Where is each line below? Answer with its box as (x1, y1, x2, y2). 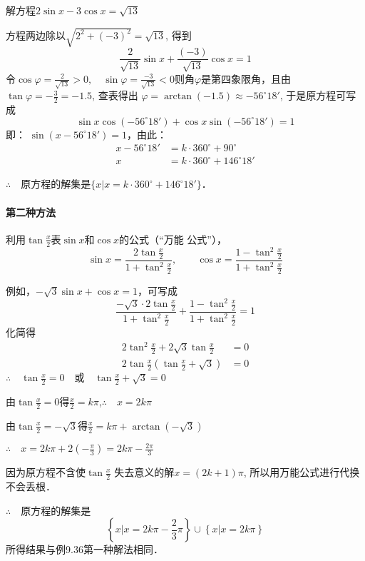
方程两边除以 (6, 27, 66, 42)
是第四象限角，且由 (201, 71, 292, 86)
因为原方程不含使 (6, 465, 86, 480)
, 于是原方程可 (279, 88, 346, 103)
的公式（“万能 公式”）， (119, 231, 227, 246)
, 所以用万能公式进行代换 (243, 465, 360, 480)
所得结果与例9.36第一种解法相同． (6, 542, 163, 557)
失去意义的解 (114, 465, 175, 480)
